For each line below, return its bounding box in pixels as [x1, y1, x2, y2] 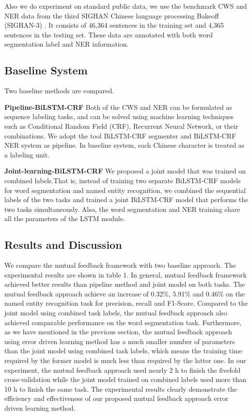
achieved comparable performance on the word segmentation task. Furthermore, [4, 317, 242, 327]
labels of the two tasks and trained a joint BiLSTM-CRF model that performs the [4, 194, 249, 205]
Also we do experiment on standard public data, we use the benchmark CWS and [4, 1, 247, 11]
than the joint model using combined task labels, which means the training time [4, 346, 242, 356]
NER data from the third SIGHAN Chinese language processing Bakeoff [4, 10, 219, 20]
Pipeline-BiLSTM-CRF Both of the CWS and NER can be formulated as [4, 102, 232, 112]
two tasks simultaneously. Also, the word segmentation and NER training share [4, 204, 240, 214]
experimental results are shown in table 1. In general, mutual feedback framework [4, 269, 247, 279]
